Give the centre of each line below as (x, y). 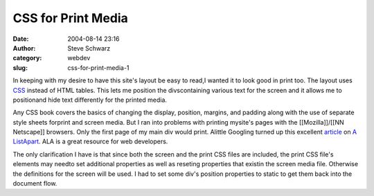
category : (27, 58)
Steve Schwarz (89, 48)
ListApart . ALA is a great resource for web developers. (90, 141)
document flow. (35, 184)
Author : (24, 48)
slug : (20, 68)
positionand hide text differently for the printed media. (90, 100)
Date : (21, 39)
